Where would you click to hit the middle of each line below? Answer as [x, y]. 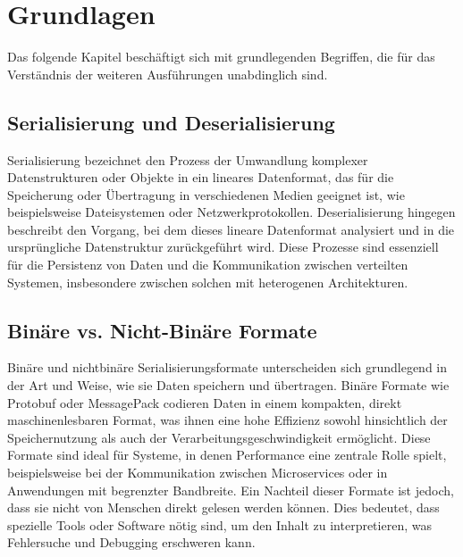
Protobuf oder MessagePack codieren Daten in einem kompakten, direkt [205, 402]
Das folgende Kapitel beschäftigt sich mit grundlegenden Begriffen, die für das [221, 57]
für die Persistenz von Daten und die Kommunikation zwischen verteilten [208, 265]
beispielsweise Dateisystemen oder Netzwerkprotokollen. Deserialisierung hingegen [231, 212]
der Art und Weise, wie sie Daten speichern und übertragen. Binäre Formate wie [228, 385]
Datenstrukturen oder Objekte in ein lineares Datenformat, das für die [201, 177]
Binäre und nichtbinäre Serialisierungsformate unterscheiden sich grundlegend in [227, 367]
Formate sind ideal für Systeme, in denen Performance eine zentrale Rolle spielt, [227, 455]
